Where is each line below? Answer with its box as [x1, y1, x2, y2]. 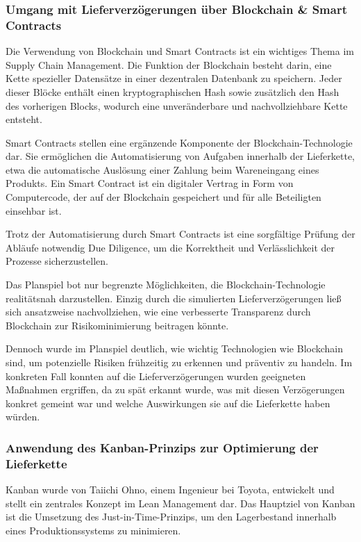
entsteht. [6, 112, 42, 126]
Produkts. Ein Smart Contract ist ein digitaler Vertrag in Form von [6, 176, 294, 190]
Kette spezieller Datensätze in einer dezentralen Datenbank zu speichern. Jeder [6, 71, 342, 85]
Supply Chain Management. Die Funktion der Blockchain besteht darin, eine [6, 57, 332, 72]
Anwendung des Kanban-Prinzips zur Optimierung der [6, 438, 319, 456]
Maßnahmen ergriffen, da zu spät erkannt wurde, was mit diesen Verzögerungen [6, 382, 345, 397]
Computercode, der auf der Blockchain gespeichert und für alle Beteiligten [6, 190, 321, 204]
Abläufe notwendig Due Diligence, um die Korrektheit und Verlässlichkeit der [6, 240, 335, 254]
